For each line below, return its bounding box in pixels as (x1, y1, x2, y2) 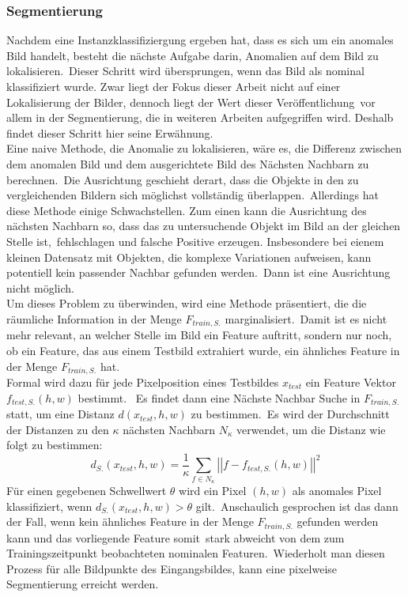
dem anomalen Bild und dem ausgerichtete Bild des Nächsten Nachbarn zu (6, 155, 369, 172)
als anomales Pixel (292, 482, 382, 499)
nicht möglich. (6, 279, 74, 296)
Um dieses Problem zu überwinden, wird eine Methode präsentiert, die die (6, 295, 367, 312)
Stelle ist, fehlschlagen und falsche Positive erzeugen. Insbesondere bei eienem (6, 232, 384, 249)
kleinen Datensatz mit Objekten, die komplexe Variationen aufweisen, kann (6, 248, 372, 265)
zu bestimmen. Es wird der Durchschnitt (191, 406, 390, 422)
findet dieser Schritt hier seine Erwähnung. (6, 124, 213, 141)
